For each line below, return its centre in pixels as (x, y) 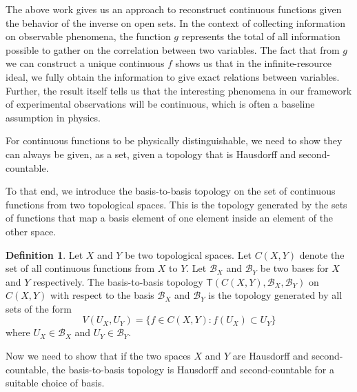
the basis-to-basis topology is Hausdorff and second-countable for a (193, 369)
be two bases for (294, 268)
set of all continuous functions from (80, 268)
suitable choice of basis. (55, 383)
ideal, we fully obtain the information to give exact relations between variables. (173, 76)
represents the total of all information (261, 36)
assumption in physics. (53, 117)
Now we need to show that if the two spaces (98, 356)
